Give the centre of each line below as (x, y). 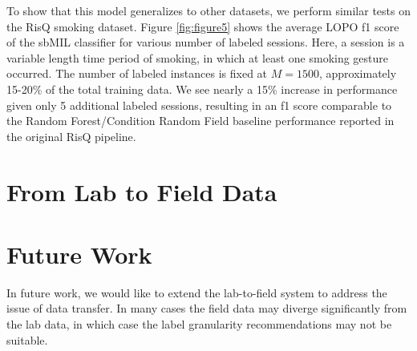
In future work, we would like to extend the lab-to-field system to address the (197, 292)
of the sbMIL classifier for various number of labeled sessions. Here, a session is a (206, 42)
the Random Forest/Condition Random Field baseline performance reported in (200, 121)
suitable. (27, 339)
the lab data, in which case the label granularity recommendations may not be (199, 324)
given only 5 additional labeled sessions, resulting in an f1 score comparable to (199, 105)
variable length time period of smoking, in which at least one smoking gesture (198, 57)
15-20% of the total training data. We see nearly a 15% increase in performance (202, 89)
